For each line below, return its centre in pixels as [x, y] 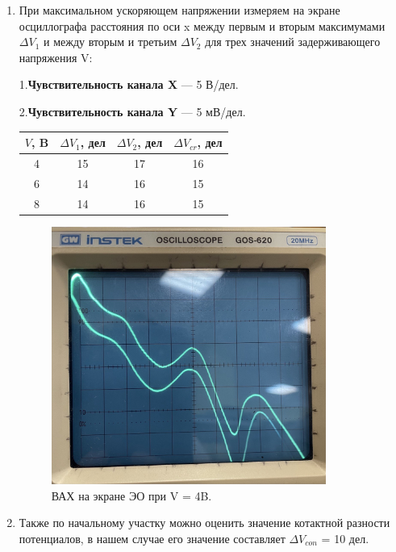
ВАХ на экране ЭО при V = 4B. [131, 495]
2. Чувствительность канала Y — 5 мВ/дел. [132, 111]
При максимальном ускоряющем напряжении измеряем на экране [179, 10]
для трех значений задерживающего [293, 42]
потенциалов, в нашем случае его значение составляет [152, 538]
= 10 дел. [345, 538]
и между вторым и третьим [110, 42]
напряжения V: [56, 57]
